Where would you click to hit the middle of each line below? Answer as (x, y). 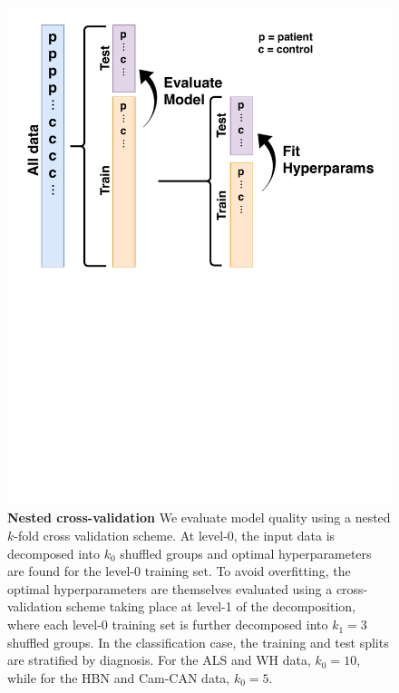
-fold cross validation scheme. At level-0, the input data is (175, 536)
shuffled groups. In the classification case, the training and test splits (198, 642)
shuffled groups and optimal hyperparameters (246, 553)
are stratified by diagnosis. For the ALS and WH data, (159, 660)
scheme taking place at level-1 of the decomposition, (210, 606)
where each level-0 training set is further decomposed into (168, 625)
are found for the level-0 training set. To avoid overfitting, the (179, 571)
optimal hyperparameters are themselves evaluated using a (170, 588)
